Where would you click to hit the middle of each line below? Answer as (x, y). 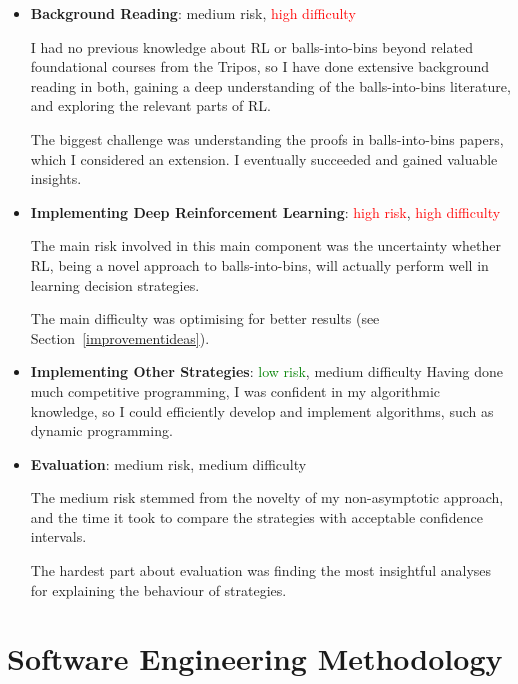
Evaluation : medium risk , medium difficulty (168, 463)
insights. (56, 178)
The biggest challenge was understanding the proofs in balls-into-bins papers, (267, 138)
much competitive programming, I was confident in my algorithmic (235, 390)
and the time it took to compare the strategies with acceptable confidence (256, 516)
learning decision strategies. (115, 284)
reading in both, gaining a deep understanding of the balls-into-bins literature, (270, 85)
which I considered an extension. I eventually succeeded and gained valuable (264, 158)
